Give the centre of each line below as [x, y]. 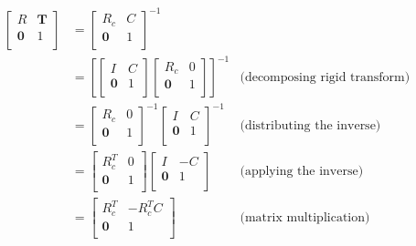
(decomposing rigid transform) [325, 78]
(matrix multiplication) [305, 217]
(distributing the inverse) [310, 125]
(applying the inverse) [302, 171]
